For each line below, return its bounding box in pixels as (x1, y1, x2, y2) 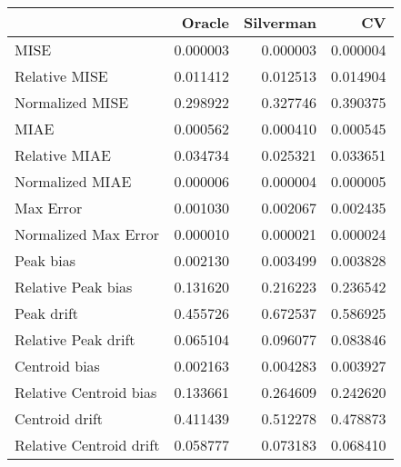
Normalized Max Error (15, 224, 160, 244)
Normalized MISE (15, 92, 129, 113)
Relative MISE (15, 65, 108, 86)
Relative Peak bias (15, 276, 133, 297)
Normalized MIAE (15, 171, 132, 192)
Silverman (243, 12, 317, 33)
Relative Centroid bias (15, 382, 157, 402)
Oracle (181, 12, 229, 33)
